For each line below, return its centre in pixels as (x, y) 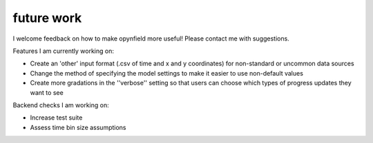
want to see (47, 92)
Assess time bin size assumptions (78, 127)
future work (47, 18)
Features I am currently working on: (63, 51)
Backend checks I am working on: (61, 105)
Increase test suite (56, 118)
